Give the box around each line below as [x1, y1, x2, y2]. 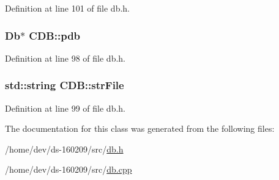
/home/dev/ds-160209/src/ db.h [5, 142, 124, 155]
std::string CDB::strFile [5, 77, 124, 93]
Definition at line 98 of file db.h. [5, 51, 126, 64]
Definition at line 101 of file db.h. [5, 2, 130, 14]
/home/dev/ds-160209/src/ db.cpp [5, 163, 132, 176]
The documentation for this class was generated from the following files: [5, 122, 275, 135]
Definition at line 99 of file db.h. [5, 101, 126, 114]
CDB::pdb [29, 27, 81, 43]
